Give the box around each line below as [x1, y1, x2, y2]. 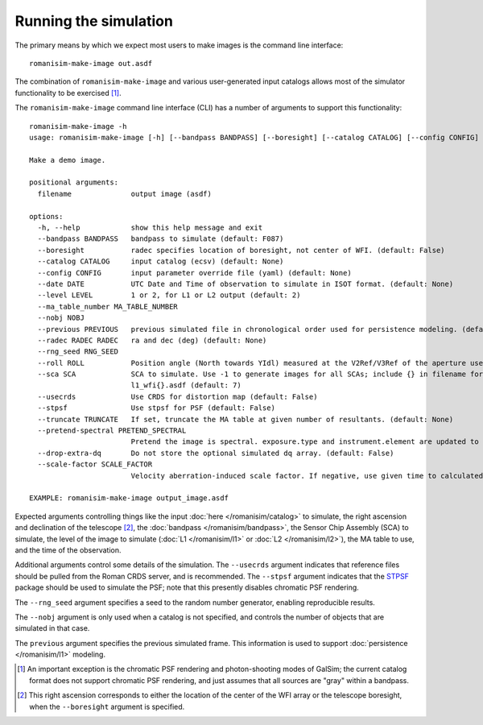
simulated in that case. [14, 623, 90, 633]
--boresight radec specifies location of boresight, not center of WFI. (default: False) [37, 246, 446, 255]
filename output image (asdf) [37, 189, 213, 198]
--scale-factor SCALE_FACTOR [37, 460, 153, 469]
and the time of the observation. [14, 545, 122, 555]
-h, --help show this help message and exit [37, 223, 263, 233]
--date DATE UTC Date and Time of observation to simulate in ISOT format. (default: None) [37, 279, 454, 288]
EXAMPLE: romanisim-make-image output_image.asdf [29, 494, 229, 503]
